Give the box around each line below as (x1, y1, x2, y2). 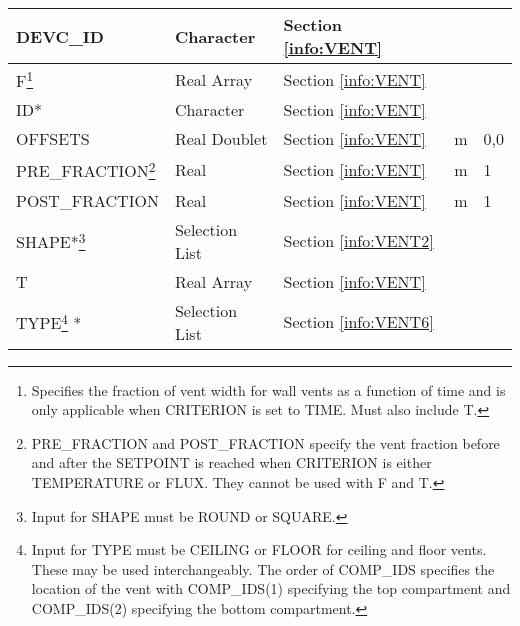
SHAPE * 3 (16, 227, 86, 254)
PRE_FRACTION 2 (16, 156, 156, 183)
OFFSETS (16, 127, 90, 151)
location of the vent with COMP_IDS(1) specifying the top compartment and (31, 578, 511, 599)
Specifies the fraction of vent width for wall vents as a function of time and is (31, 379, 506, 400)
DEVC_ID (16, 24, 104, 48)
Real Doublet (174, 127, 268, 151)
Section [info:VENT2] (283, 229, 434, 253)
